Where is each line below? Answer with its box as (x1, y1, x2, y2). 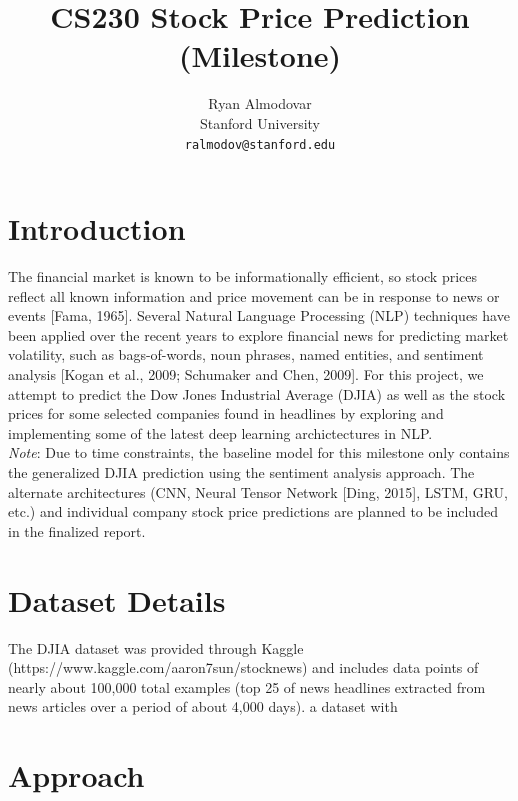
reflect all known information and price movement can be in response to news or (8, 285, 500, 306)
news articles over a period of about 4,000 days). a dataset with (8, 696, 398, 717)
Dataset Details (8, 579, 226, 620)
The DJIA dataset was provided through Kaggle (8, 637, 304, 658)
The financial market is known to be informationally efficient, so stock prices (8, 266, 478, 287)
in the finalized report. (8, 520, 146, 541)
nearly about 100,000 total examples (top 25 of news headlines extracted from (8, 676, 486, 697)
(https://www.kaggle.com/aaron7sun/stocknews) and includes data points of (8, 657, 479, 678)
